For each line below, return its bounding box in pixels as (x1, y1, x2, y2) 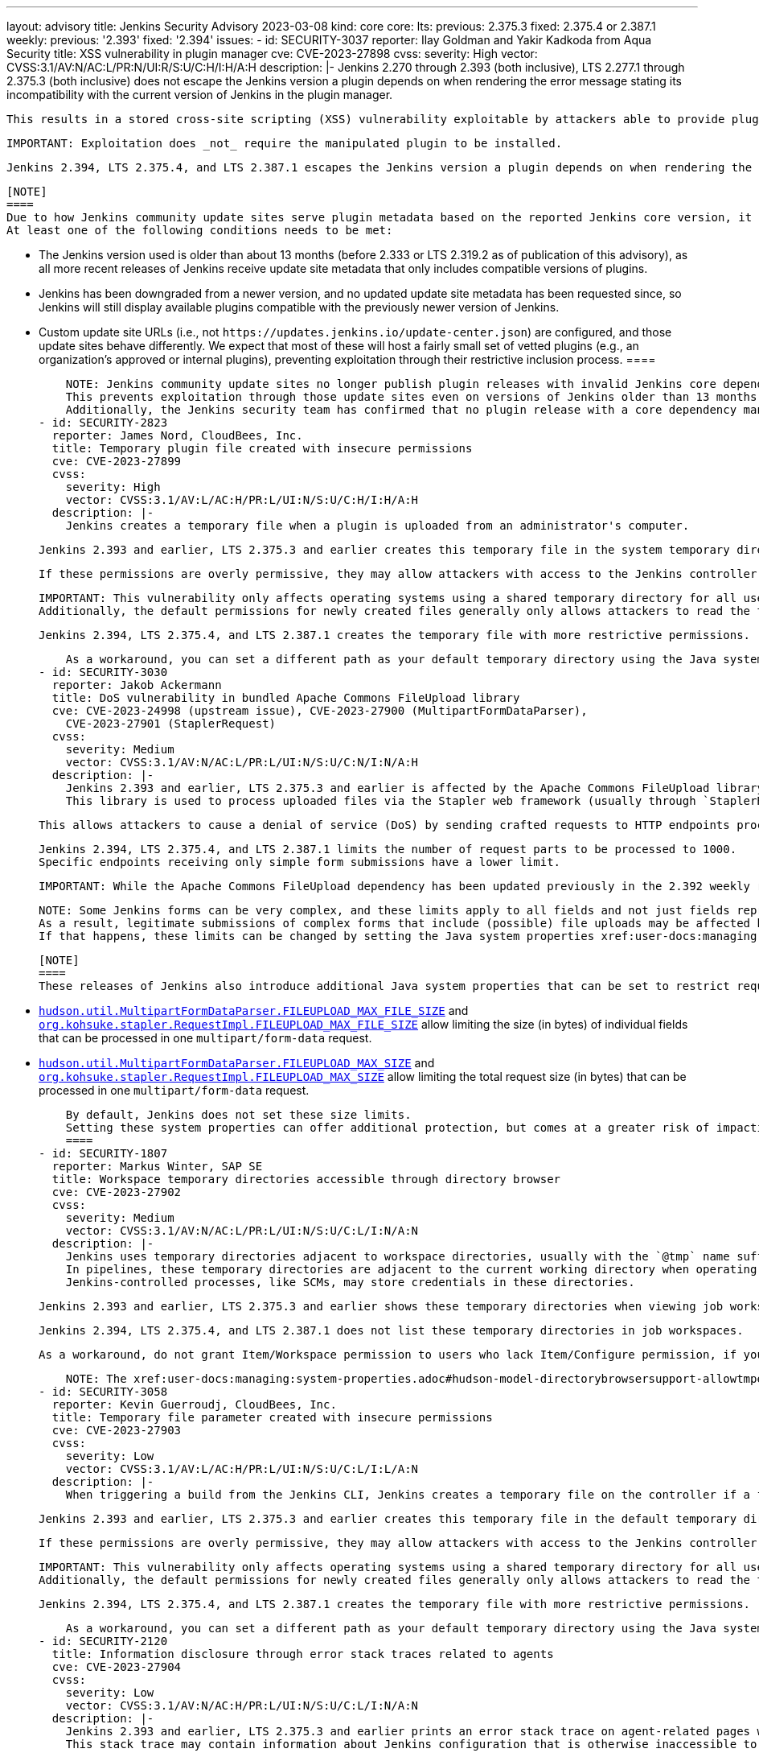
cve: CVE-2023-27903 (51, 1424, 182, 1437)
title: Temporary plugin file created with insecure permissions (51, 442, 473, 455)
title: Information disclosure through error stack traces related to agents (51, 1648, 554, 1660)
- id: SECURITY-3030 (39, 666, 168, 678)
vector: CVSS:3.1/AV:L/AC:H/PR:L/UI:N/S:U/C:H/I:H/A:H (65, 493, 419, 506)
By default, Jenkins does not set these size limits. (65, 1108, 412, 1121)
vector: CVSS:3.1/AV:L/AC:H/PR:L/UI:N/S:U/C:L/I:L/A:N (65, 1462, 419, 1475)
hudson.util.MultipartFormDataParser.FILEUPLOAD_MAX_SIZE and (39, 1056, 435, 1070)
